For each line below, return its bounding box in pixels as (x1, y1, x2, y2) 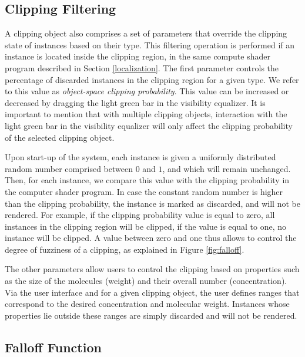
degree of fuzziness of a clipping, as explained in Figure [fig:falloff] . (5, 243, 244, 255)
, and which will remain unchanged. (162, 162, 291, 174)
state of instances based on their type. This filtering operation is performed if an (5, 38, 295, 51)
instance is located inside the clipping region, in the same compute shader (5, 50, 270, 62)
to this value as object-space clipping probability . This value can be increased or (5, 85, 289, 97)
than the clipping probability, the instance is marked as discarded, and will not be (5, 197, 300, 209)
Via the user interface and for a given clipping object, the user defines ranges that (5, 286, 300, 298)
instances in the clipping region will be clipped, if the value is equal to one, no (5, 220, 287, 232)
